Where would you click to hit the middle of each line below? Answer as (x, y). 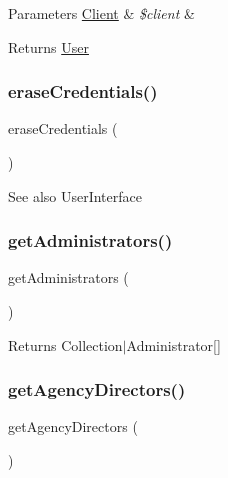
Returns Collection (65, 344)
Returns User (48, 46)
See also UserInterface (75, 195)
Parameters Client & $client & (101, 13)
